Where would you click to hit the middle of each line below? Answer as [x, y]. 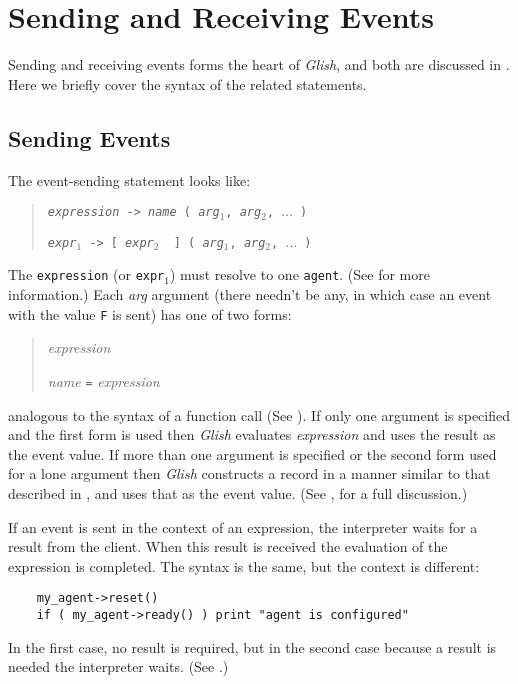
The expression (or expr [86, 274]
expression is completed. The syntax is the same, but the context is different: [244, 565]
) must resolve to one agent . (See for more [299, 274]
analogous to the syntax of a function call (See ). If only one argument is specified [259, 414]
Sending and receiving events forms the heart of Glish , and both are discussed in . [259, 64]
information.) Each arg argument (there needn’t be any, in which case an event [250, 294]
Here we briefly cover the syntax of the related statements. [187, 83]
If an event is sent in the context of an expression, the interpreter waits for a [243, 526]
